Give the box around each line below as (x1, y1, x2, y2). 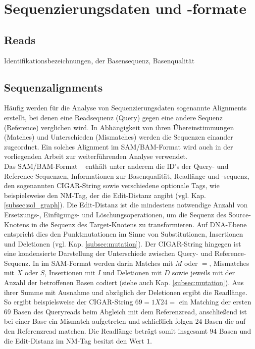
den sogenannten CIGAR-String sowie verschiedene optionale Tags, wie (4, 180, 220, 191)
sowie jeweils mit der (172, 267, 235, 278)
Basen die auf (204, 316, 246, 326)
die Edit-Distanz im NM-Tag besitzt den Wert (4, 335, 145, 346)
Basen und (219, 326, 251, 336)
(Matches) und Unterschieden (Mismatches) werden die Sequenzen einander (4, 132, 233, 142)
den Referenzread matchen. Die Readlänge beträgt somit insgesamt (4, 326, 208, 336)
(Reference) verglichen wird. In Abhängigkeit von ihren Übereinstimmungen (4, 122, 234, 132)
